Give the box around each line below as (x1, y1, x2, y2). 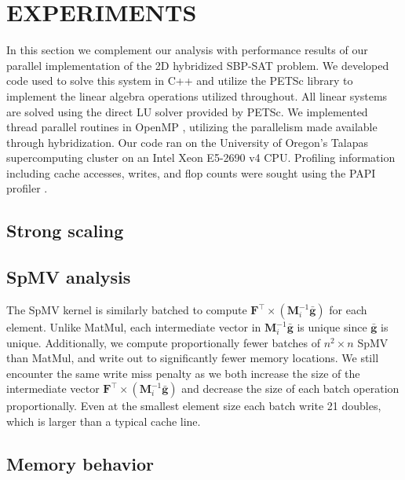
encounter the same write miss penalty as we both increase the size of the (6, 365, 360, 381)
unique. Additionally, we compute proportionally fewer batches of (6, 334, 321, 350)
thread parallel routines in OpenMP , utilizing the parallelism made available (6, 119, 378, 135)
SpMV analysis (6, 265, 131, 289)
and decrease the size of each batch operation (181, 380, 400, 397)
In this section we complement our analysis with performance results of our (6, 42, 368, 58)
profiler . (6, 180, 48, 196)
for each (329, 302, 367, 318)
